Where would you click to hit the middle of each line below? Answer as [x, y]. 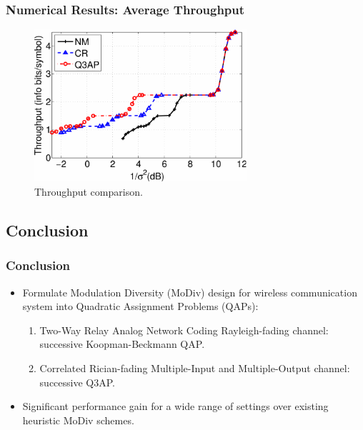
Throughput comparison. [89, 192]
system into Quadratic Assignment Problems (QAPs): [140, 306]
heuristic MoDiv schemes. [78, 420]
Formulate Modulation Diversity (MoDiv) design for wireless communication [190, 292]
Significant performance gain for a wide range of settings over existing [175, 406]
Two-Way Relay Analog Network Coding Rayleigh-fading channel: [184, 330]
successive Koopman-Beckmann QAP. [122, 344]
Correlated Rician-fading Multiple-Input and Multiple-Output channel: [195, 368]
